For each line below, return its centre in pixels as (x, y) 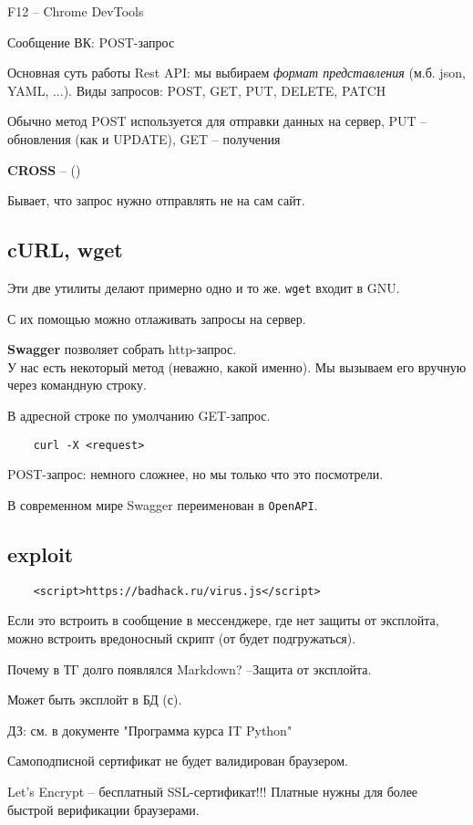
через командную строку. (77, 385)
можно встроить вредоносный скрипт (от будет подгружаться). (182, 637)
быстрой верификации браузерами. (103, 809)
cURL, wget (65, 250)
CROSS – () (44, 169)
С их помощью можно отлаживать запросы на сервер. (157, 318)
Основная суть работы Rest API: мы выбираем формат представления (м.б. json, (236, 73)
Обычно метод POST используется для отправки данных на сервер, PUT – (217, 121)
